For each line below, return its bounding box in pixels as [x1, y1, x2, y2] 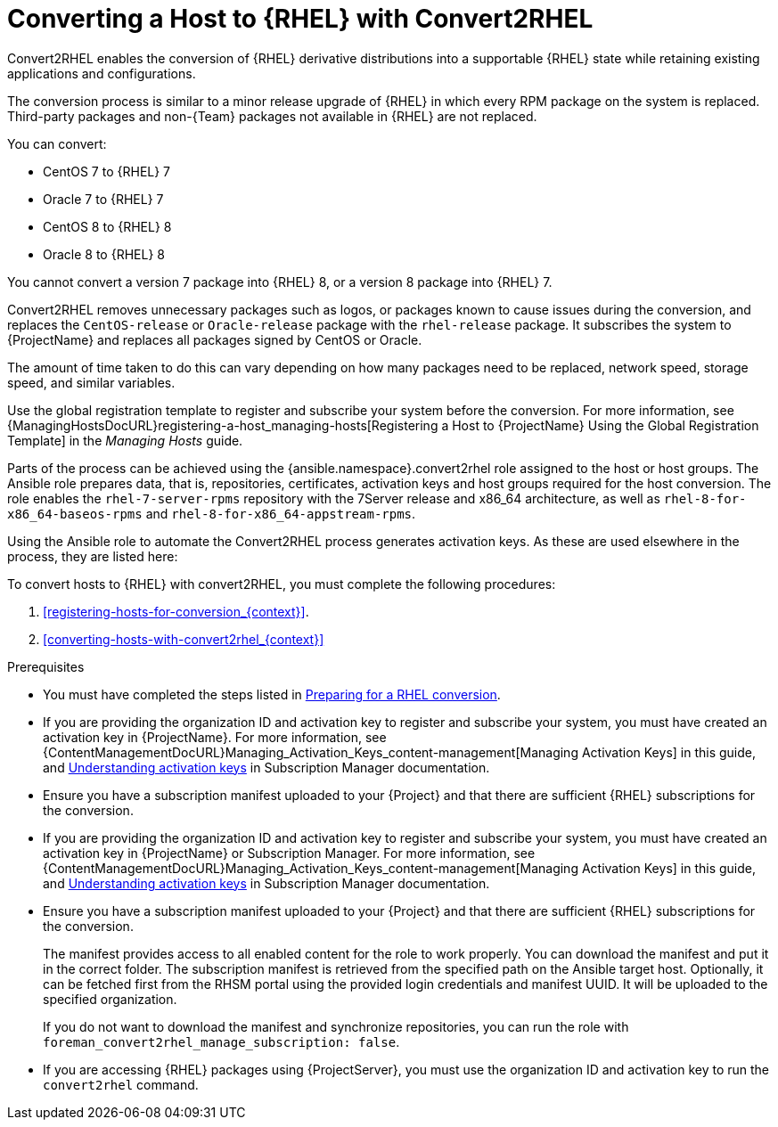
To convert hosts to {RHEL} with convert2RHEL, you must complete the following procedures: [7, 576, 556, 592]
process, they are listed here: [7, 548, 178, 564]
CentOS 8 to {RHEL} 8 [43, 218, 172, 234]
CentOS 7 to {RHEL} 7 [43, 163, 171, 179]
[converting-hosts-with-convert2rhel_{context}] [43, 631, 324, 647]
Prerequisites [7, 658, 85, 674]
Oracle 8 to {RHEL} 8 [43, 246, 165, 262]
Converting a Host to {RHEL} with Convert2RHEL [7, 4, 594, 34]
